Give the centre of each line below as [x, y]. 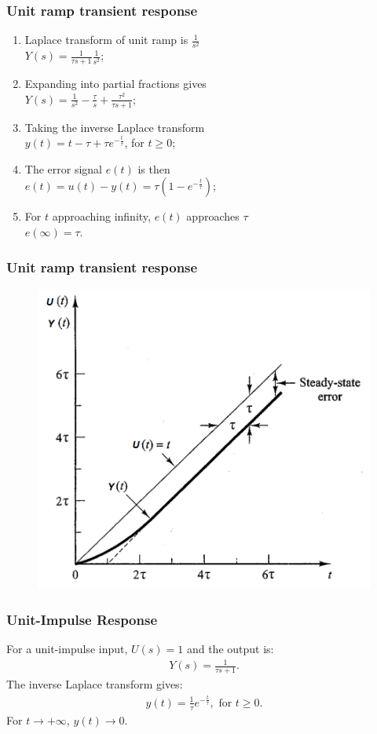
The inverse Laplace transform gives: [95, 684]
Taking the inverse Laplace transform [115, 127]
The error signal [63, 168]
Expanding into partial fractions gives [115, 84]
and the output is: [230, 649]
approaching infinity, [101, 216]
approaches [213, 216]
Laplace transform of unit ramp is [106, 40]
